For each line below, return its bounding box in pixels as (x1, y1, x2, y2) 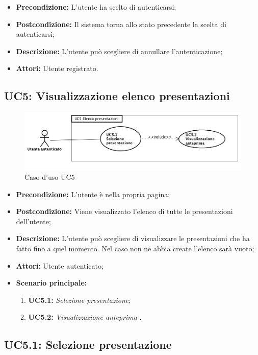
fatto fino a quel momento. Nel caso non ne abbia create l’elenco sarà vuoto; (16, 243, 254, 254)
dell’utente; (16, 216, 51, 226)
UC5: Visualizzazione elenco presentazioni (4, 88, 230, 104)
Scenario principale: (16, 277, 87, 288)
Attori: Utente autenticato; (16, 260, 104, 271)
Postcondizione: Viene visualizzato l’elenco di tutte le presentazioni (16, 206, 233, 217)
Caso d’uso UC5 (24, 172, 75, 182)
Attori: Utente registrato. (16, 63, 98, 74)
